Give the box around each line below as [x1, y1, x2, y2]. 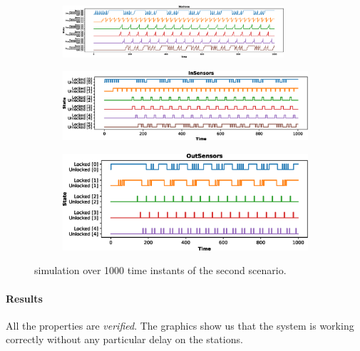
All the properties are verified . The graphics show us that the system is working [6, 318, 354, 332]
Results [6, 290, 43, 305]
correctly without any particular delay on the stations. [6, 332, 243, 347]
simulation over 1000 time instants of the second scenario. [34, 263, 287, 278]
